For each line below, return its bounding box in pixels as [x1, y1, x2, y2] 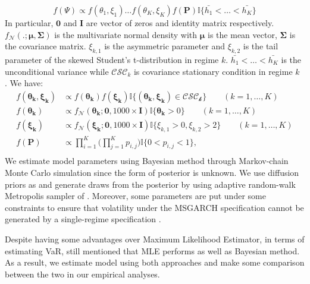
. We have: [5, 77, 43, 89]
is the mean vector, [208, 28, 277, 40]
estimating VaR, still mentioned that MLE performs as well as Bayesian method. [5, 244, 300, 257]
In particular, [5, 17, 54, 29]
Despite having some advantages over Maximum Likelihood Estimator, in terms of [5, 233, 305, 245]
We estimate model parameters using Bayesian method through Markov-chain [5, 154, 289, 167]
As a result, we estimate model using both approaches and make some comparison [5, 256, 305, 269]
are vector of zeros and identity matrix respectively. [86, 17, 274, 29]
